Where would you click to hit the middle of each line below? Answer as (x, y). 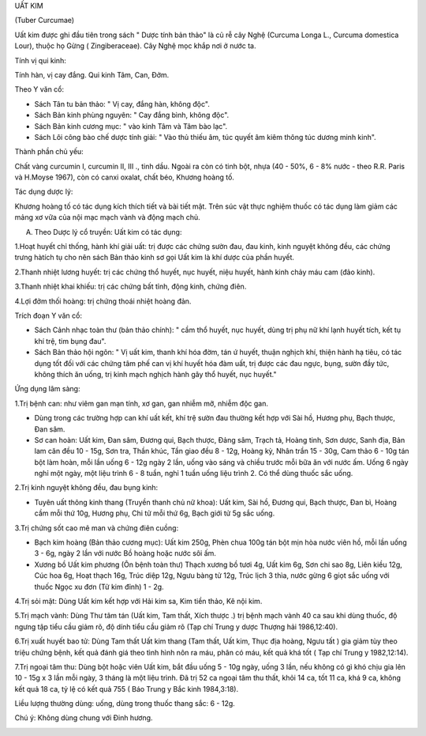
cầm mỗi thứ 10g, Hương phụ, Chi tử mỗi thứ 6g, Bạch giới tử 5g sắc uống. (155, 513)
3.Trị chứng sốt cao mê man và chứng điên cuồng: (97, 528)
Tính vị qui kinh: (40, 60)
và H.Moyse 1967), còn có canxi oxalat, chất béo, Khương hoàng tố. (124, 177)
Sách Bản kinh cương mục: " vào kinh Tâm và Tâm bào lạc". (131, 126)
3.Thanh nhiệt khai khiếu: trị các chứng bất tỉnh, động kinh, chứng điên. (131, 287)
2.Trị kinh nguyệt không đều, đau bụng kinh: (86, 488)
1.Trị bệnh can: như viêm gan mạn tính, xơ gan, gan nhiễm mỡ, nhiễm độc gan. (141, 403)
